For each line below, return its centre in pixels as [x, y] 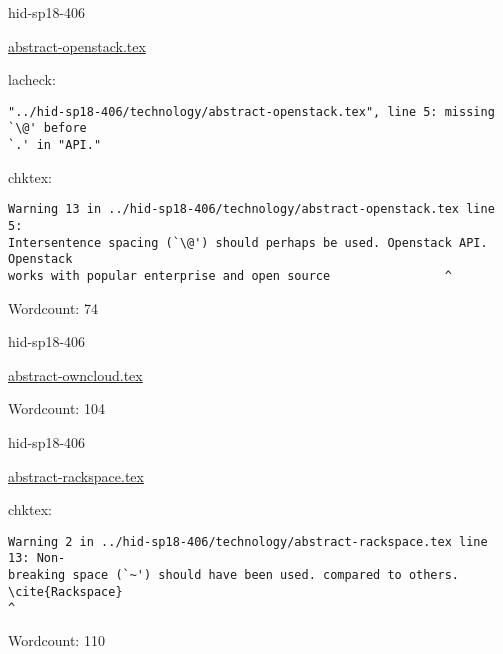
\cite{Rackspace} [65, 591]
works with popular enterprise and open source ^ [230, 275]
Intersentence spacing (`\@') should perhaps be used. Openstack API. [248, 242]
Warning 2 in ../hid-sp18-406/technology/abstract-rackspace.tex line [248, 541]
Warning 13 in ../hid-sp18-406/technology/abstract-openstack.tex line [251, 209]
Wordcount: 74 [53, 307]
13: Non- [37, 558]
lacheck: [32, 79]
